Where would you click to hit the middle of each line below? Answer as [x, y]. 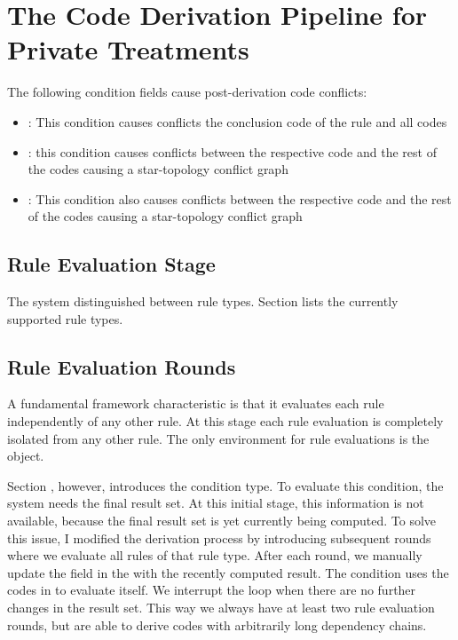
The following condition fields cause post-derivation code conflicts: [187, 92]
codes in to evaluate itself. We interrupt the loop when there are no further [212, 590]
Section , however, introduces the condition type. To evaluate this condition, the [225, 485]
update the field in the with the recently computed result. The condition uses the [228, 572]
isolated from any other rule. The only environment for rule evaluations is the [218, 438]
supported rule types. [65, 318]
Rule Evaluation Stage [111, 264]
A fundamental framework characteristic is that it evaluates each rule [196, 403]
